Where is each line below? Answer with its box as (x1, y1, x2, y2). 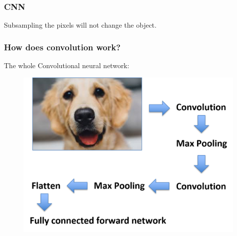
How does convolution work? (4, 40, 121, 53)
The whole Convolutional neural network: (4, 60, 129, 71)
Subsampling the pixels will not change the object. (4, 20, 157, 30)
